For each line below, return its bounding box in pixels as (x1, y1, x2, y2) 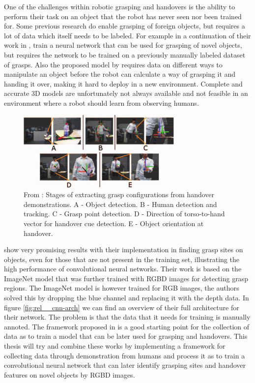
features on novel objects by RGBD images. (4, 369, 135, 380)
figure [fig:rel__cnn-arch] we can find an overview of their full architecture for (4, 302, 239, 312)
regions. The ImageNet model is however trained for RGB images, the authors (4, 283, 239, 293)
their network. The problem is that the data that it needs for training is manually (4, 312, 251, 322)
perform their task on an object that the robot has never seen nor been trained (4, 11, 242, 21)
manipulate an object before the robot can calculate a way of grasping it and (4, 69, 236, 79)
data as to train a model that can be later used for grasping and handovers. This (4, 331, 248, 341)
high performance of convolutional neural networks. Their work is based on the (4, 264, 242, 274)
